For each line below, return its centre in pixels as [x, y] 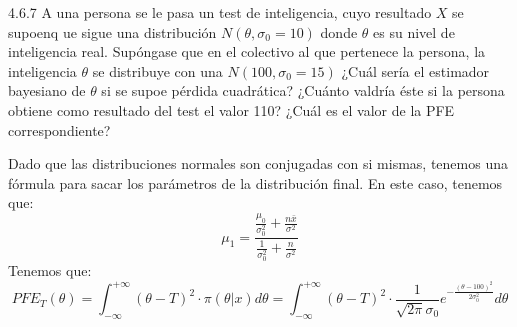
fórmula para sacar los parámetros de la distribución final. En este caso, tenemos [255, 182]
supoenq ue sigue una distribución [112, 31]
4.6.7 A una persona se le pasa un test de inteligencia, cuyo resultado [220, 12]
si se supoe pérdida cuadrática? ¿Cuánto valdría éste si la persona [303, 90]
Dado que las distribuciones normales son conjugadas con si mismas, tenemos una [258, 163]
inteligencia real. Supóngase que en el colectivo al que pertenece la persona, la [247, 51]
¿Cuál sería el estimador [415, 70]
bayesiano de [47, 90]
